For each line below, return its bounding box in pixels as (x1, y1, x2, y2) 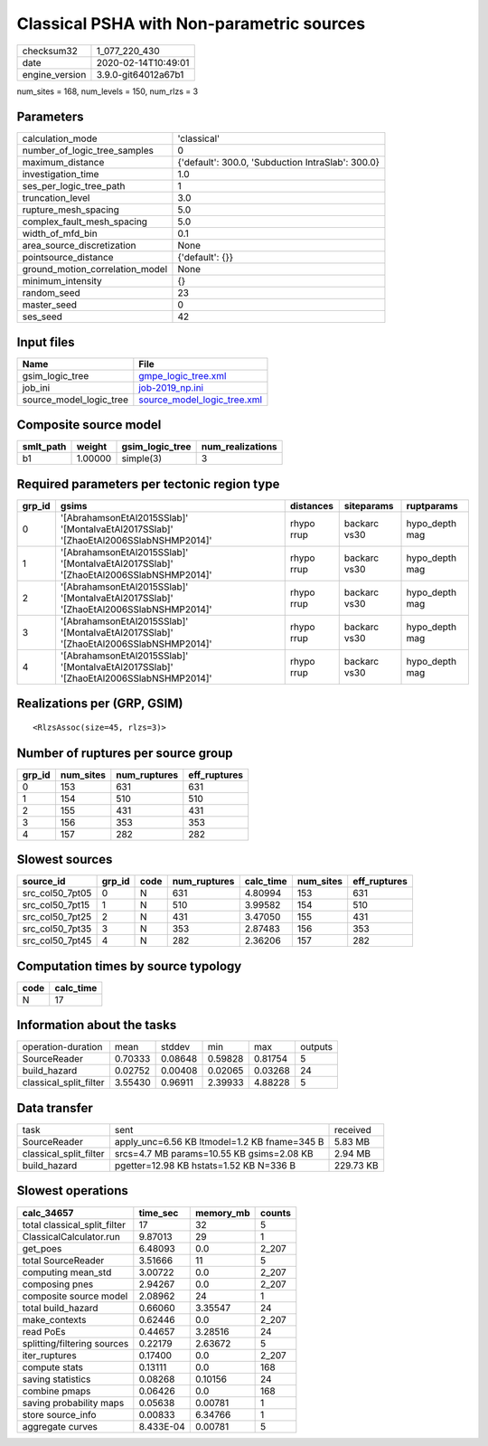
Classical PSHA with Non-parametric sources (16, 14, 366, 33)
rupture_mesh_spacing (22, 203, 119, 216)
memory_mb (195, 1206, 250, 1219)
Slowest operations (16, 1183, 128, 1198)
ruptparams (406, 500, 458, 512)
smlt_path (22, 440, 67, 453)
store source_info (22, 1408, 97, 1421)
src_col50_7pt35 (22, 922, 92, 935)
